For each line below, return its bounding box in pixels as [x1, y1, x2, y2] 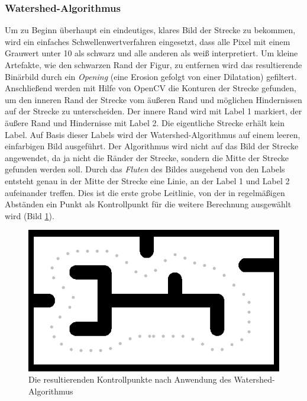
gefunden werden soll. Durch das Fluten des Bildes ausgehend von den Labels [5, 163, 285, 175]
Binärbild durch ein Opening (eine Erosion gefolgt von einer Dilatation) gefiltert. [5, 70, 297, 82]
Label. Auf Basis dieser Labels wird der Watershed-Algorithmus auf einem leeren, [5, 128, 300, 140]
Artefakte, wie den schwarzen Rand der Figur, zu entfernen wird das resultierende [5, 59, 302, 70]
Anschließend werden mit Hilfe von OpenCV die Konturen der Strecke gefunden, [5, 82, 296, 94]
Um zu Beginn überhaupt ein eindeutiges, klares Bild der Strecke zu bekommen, [5, 24, 296, 36]
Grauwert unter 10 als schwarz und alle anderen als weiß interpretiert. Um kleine [5, 47, 298, 59]
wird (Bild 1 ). [5, 209, 54, 222]
